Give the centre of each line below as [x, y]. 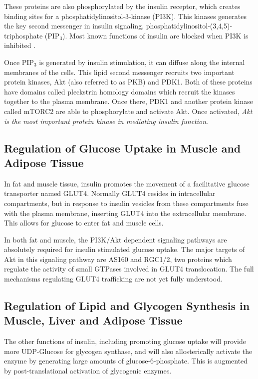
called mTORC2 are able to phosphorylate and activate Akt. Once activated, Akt [128, 111]
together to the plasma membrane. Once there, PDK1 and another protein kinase [129, 101]
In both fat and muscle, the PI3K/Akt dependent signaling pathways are [116, 239]
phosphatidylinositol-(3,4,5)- [189, 26]
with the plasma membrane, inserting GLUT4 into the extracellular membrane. [125, 213]
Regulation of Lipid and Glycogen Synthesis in [127, 306]
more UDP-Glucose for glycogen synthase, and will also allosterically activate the [128, 351]
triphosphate [23, 35]
